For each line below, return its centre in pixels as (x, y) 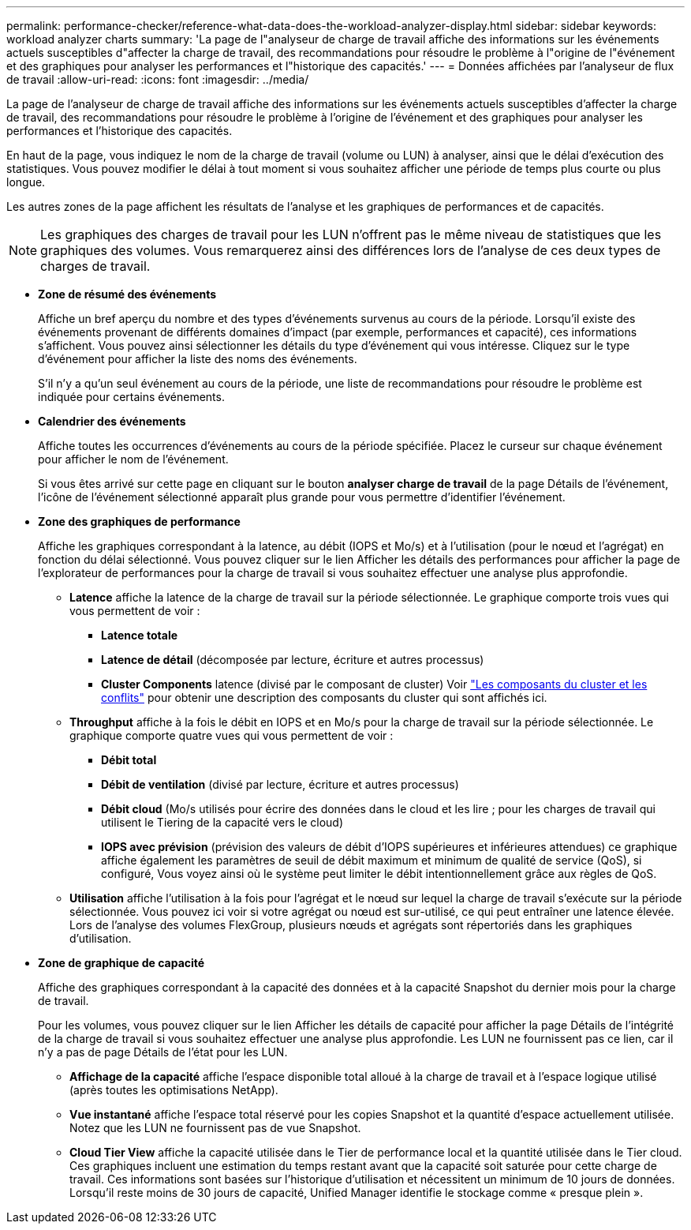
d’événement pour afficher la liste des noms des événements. (198, 359)
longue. (26, 182)
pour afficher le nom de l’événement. (133, 459)
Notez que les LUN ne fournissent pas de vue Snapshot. (215, 1128)
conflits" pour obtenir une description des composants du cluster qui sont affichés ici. (324, 697)
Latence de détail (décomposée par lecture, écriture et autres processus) (293, 660)
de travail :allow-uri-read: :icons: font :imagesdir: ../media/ (158, 79)
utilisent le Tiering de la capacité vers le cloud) (222, 822)
